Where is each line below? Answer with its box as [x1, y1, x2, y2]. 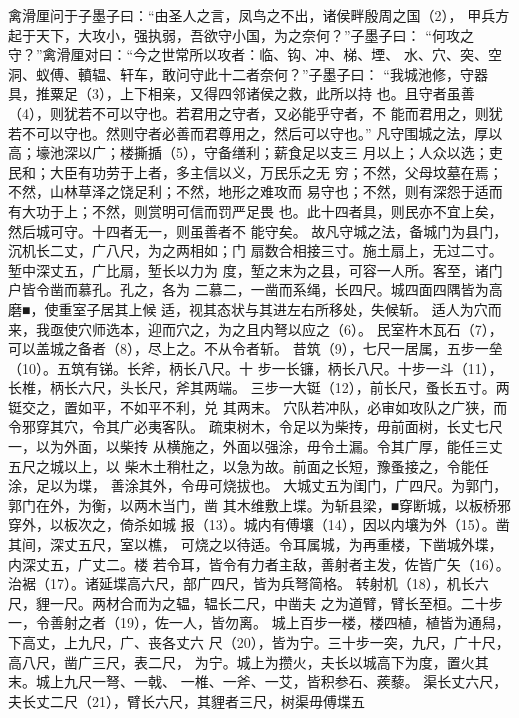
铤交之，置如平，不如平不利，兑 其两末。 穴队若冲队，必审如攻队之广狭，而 [8, 396, 508, 417]
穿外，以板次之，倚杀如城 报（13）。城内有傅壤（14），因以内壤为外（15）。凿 [8, 514, 510, 535]
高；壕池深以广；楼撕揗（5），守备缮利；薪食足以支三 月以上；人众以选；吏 [8, 142, 503, 163]
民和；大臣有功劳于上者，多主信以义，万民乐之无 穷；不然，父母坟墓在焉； [8, 161, 503, 182]
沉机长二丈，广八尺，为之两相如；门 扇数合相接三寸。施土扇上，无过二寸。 [8, 240, 503, 261]
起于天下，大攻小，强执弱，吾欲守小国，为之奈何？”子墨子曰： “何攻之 [8, 24, 474, 45]
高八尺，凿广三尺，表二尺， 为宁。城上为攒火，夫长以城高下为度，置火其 [8, 651, 489, 672]
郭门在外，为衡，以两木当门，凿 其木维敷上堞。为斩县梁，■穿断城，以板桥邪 [8, 494, 512, 515]
